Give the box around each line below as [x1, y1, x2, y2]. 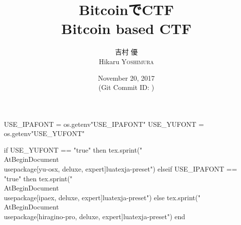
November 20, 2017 [98, 72, 155, 83]
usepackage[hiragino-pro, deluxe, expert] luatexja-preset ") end [4, 211, 186, 222]
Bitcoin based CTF [61, 18, 191, 38]
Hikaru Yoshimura [99, 56, 154, 66]
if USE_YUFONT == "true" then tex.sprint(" [4, 144, 142, 155]
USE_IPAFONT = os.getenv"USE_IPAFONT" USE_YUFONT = [4, 119, 204, 129]
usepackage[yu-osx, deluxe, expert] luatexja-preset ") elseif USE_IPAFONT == [4, 164, 237, 174]
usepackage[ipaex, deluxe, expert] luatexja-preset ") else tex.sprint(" [4, 192, 201, 202]
